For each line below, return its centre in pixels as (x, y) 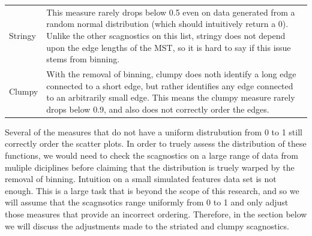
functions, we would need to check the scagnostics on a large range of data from (151, 155)
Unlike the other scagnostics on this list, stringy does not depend (166, 35)
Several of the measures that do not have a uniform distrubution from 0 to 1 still (154, 131)
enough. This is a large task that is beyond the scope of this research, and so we (152, 190)
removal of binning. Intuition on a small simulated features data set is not (141, 179)
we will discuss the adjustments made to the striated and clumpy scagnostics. (147, 226)
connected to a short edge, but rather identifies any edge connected (170, 85)
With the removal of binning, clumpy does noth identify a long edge (171, 73)
